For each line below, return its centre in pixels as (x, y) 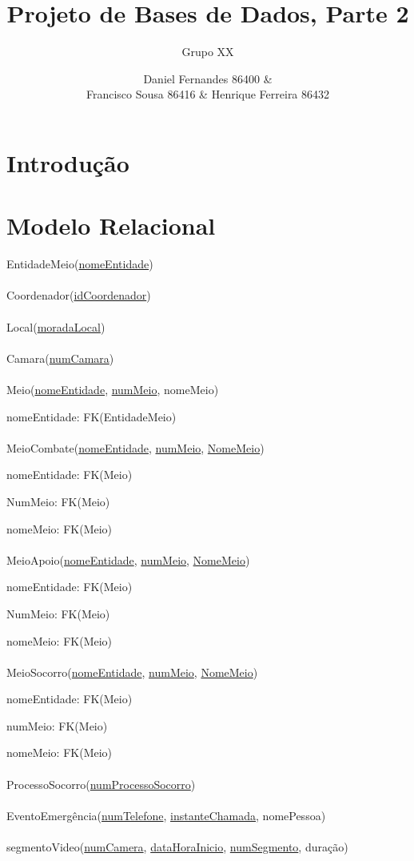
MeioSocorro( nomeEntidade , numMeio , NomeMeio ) (132, 672)
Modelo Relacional (111, 225)
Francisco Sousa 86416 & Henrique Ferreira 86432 (208, 94)
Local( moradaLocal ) (56, 326)
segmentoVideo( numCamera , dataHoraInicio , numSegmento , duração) (177, 847)
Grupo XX (208, 52)
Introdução (68, 162)
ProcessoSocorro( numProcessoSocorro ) (101, 784)
